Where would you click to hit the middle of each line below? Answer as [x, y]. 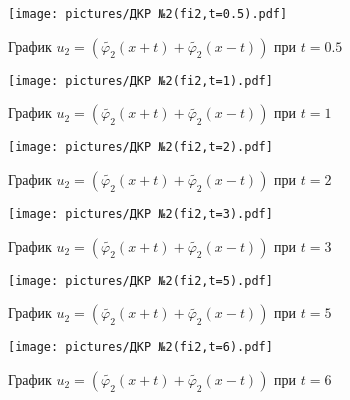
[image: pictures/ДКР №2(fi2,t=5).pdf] [140, 280]
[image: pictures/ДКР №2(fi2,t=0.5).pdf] [148, 14]
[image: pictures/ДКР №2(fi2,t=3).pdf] [140, 213]
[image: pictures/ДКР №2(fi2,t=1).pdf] [140, 80]
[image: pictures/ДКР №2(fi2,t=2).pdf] [140, 147]
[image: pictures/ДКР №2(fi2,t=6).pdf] [140, 347]
